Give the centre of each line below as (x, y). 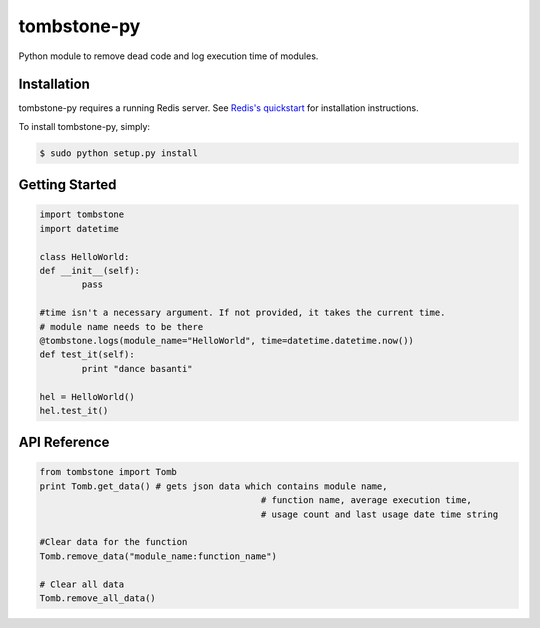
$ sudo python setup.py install (119, 153)
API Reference (64, 442)
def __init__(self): (89, 270)
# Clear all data (82, 584)
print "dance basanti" (137, 368)
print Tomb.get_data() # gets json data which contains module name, (213, 486)
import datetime (79, 228)
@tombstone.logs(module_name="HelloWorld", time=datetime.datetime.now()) (227, 340)
